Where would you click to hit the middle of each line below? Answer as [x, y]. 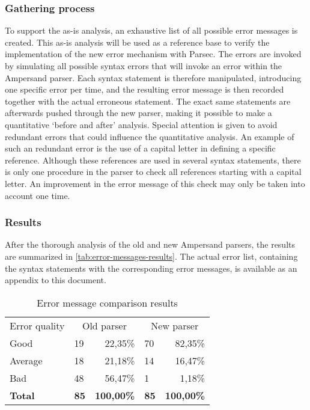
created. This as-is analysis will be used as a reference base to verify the [137, 42]
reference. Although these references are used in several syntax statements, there [153, 160]
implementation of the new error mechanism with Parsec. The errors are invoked [153, 54]
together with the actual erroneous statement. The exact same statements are [148, 101]
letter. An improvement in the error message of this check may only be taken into [155, 183]
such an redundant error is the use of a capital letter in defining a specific [140, 148]
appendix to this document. [56, 280]
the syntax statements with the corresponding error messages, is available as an [151, 268]
